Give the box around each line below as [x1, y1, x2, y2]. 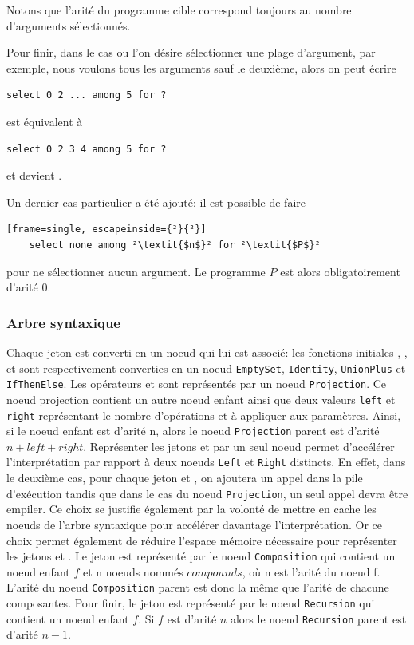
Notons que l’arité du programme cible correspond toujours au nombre [6, 2, 352, 18]
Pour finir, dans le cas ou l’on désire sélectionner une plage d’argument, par [6, 44, 376, 61]
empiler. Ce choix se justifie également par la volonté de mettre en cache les [6, 501, 377, 517]
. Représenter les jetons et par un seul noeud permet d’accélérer [83, 437, 395, 454]
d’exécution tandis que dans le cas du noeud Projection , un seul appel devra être [6, 485, 408, 501]
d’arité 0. [6, 279, 51, 295]
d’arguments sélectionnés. [6, 17, 131, 34]
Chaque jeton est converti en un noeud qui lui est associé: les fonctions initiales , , [6, 343, 408, 360]
